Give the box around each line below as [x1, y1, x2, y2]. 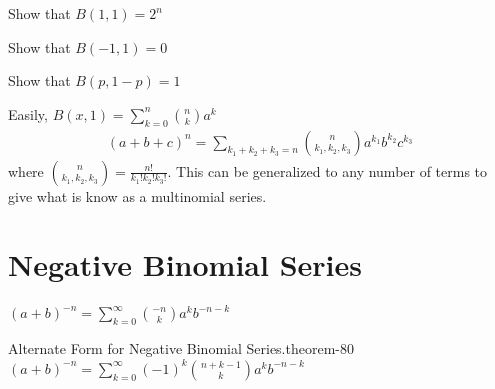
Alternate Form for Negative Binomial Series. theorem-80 [8, 338, 354, 359]
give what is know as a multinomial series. [8, 185, 267, 206]
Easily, [8, 103, 48, 124]
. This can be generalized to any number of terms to [167, 160, 488, 181]
